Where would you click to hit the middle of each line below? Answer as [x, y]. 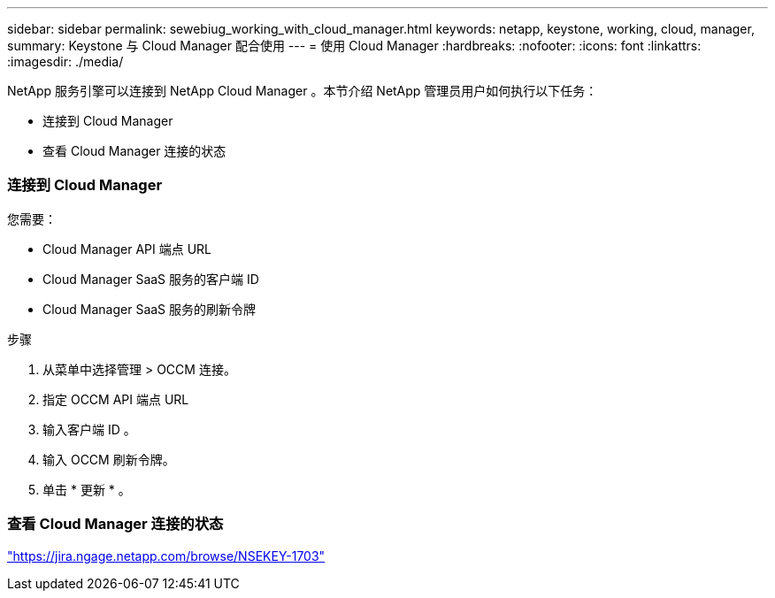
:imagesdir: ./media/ [65, 61]
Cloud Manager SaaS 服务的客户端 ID [151, 279]
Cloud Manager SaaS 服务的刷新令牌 [150, 309]
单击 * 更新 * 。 [87, 489]
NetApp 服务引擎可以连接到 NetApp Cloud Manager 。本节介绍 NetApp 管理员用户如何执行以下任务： [303, 91]
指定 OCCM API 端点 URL [116, 399]
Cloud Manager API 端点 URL [127, 249]
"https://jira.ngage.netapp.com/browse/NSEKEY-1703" [166, 556]
